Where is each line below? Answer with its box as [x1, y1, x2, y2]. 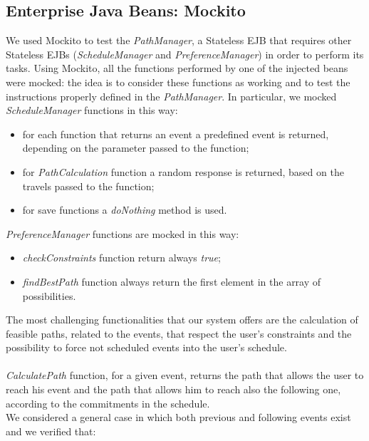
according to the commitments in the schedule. [6, 395, 210, 410]
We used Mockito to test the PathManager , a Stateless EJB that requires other [6, 33, 352, 48]
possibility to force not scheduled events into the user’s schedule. [6, 340, 287, 355]
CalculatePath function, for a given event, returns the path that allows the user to [6, 368, 364, 383]
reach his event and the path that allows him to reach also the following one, [6, 382, 341, 397]
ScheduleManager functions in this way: [6, 103, 178, 118]
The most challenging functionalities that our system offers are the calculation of [6, 312, 358, 327]
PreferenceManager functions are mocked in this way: [6, 226, 239, 241]
